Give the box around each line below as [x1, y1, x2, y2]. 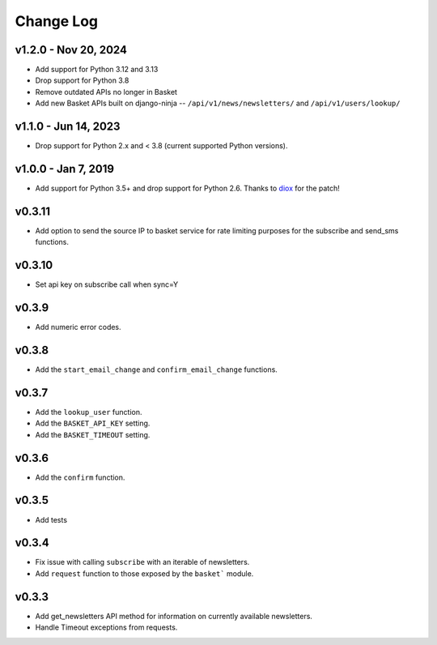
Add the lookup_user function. [35, 407, 142, 416]
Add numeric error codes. [35, 322, 121, 332]
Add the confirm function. [35, 472, 125, 482]
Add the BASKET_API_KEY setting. [35, 418, 151, 429]
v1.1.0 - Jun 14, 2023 [15, 120, 121, 134]
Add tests [35, 515, 68, 524]
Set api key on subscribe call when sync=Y [35, 280, 178, 289]
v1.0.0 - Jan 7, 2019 [15, 162, 115, 176]
